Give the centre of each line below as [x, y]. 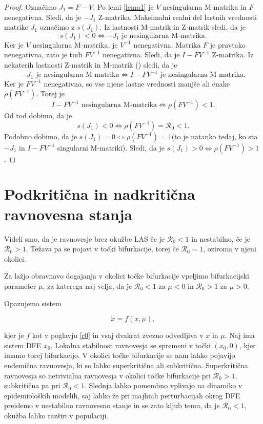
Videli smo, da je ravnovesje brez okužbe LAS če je [85, 238]
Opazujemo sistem [33, 303]
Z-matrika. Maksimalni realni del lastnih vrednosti [178, 17]
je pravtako [228, 44]
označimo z [57, 27]
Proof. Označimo [31, 7]
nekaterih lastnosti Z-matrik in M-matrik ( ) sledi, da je [91, 64]
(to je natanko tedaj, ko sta [215, 136]
